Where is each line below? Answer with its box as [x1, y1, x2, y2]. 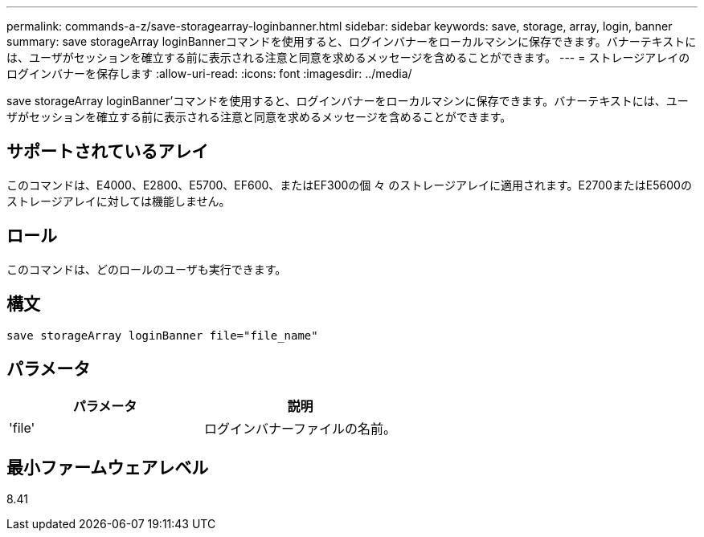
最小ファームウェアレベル [6, 457, 209, 478]
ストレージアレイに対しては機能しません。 [6, 193, 231, 208]
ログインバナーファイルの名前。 [204, 421, 397, 437]
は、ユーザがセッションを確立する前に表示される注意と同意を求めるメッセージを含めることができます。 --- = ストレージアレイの [6, 51, 690, 64]
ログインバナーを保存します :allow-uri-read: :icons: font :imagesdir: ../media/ [6, 67, 412, 80]
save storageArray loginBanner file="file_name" [6, 328, 318, 342]
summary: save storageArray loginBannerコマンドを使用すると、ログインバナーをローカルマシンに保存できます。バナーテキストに [6, 35, 697, 48]
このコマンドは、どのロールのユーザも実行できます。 [6, 262, 287, 276]
